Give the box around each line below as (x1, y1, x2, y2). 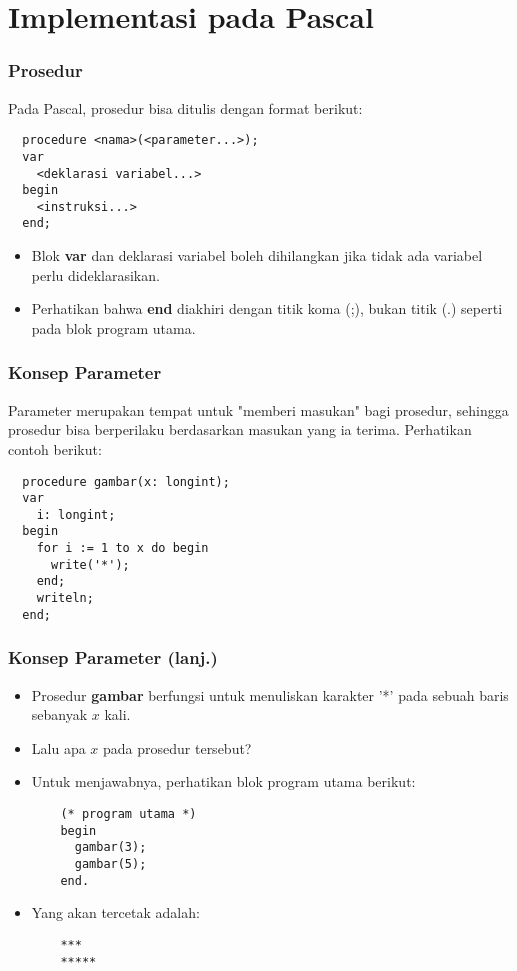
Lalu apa (31, 737, 86, 758)
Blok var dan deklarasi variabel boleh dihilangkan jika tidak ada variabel (31, 245, 483, 266)
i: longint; (36, 507, 116, 522)
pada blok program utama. (31, 317, 196, 338)
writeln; (36, 591, 94, 606)
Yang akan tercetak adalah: (31, 902, 200, 923)
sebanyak (31, 704, 88, 725)
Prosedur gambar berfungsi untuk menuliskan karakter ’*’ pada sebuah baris (31, 684, 509, 705)
